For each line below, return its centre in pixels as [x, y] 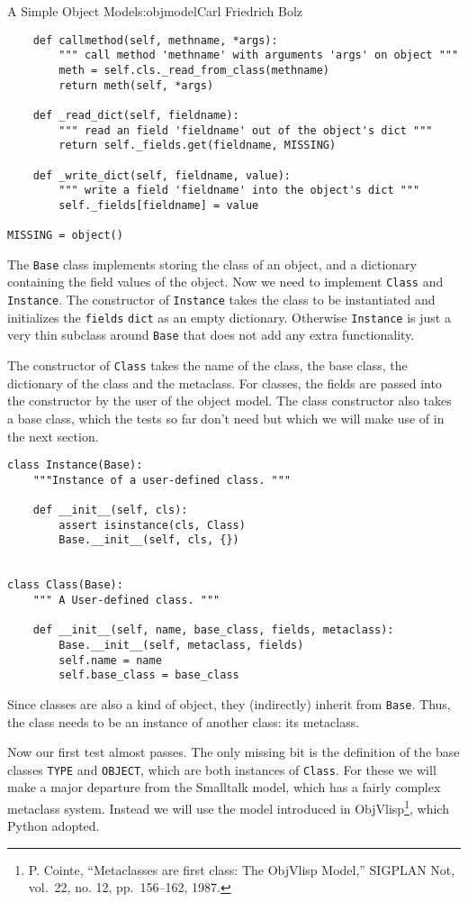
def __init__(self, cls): [110, 510]
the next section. [53, 436]
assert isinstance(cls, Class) [152, 525]
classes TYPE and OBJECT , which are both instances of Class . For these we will [222, 769]
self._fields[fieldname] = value [159, 205]
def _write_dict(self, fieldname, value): [162, 175]
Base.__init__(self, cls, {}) [149, 540]
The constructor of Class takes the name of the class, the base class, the [207, 365]
